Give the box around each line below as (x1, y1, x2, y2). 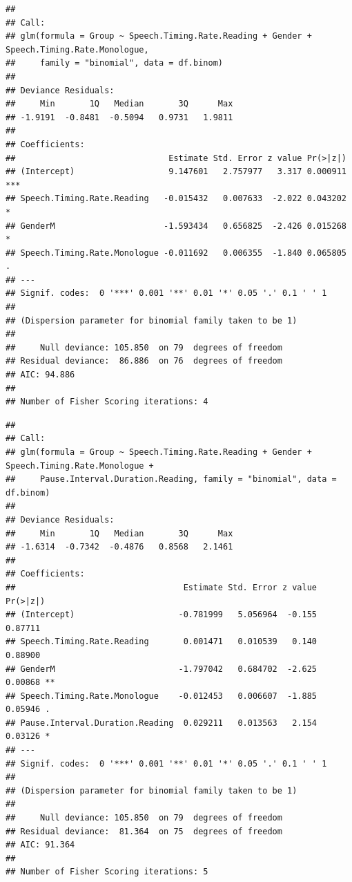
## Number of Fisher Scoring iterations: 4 (6, 397, 208, 407)
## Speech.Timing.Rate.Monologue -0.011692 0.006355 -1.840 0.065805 (6, 247, 346, 258)
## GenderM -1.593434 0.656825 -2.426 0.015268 (6, 220, 346, 231)
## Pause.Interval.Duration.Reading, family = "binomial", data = (6, 474, 337, 485)
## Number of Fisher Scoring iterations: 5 (6, 867, 208, 877)
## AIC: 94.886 (6, 370, 75, 380)
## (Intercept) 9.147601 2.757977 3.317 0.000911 (6, 167, 346, 177)
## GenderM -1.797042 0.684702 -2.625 (6, 664, 317, 674)
